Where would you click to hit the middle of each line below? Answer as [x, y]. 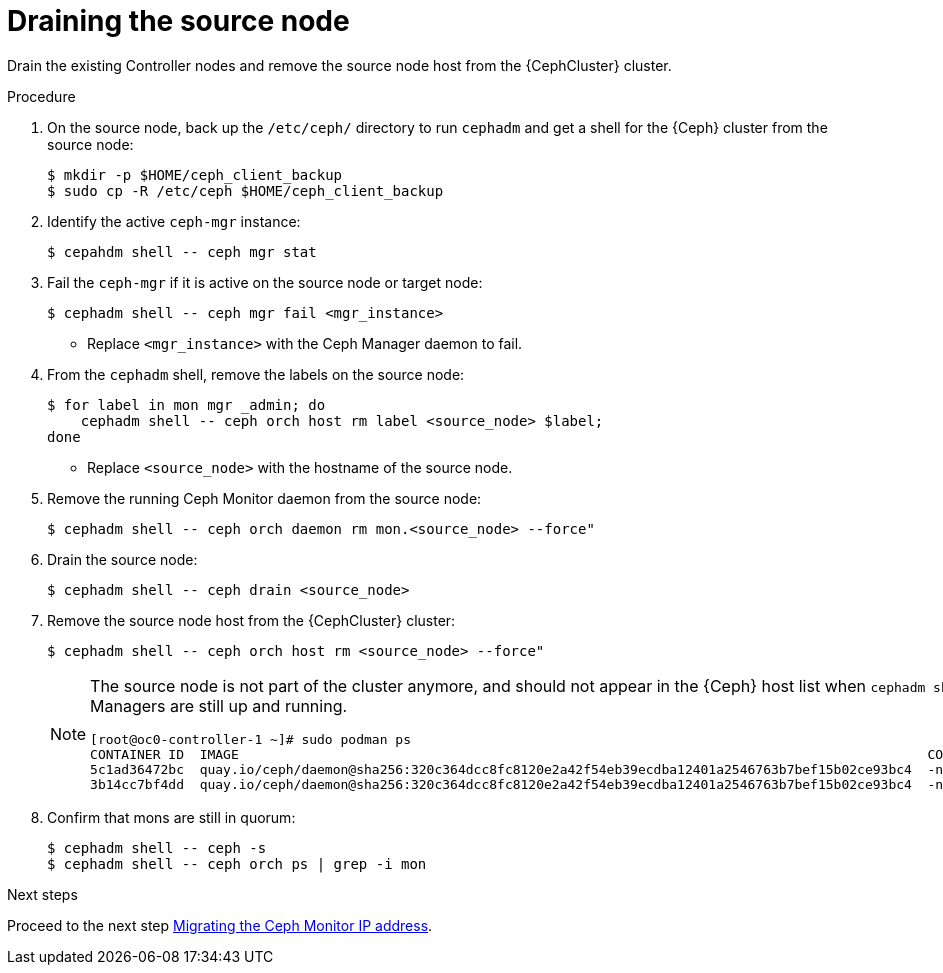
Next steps [42, 894]
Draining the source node [178, 21]
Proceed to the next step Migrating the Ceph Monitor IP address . [220, 925]
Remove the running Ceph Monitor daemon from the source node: [264, 498]
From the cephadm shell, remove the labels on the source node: [256, 374]
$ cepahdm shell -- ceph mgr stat [182, 251]
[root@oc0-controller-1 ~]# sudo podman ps [250, 739]
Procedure [41, 96]
